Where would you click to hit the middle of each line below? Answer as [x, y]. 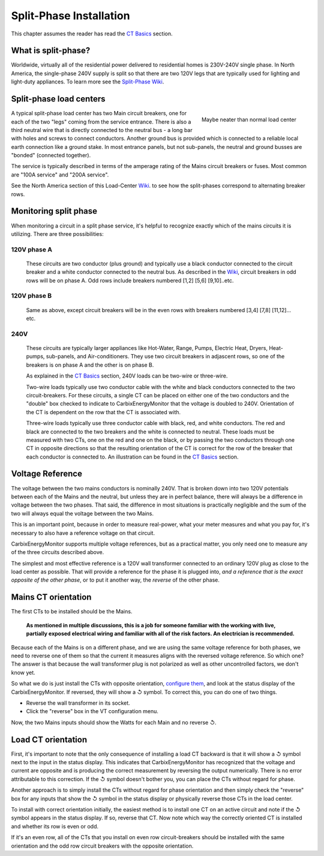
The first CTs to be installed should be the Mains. [72, 612]
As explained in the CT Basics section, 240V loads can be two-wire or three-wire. [127, 376]
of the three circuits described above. [58, 552]
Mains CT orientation [51, 597]
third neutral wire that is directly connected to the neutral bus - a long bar [102, 130]
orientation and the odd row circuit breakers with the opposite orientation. [102, 846]
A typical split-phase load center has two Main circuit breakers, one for [99, 113]
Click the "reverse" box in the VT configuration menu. [92, 711]
